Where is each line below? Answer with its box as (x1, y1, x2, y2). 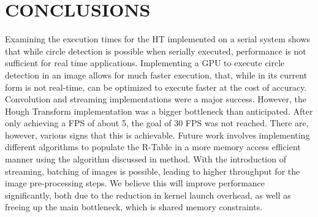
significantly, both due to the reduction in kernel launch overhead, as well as (5, 188, 291, 201)
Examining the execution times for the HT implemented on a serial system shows (5, 32, 311, 45)
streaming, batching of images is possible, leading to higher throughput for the (5, 164, 300, 177)
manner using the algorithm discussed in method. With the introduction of (5, 153, 286, 166)
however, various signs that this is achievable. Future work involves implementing (5, 128, 310, 141)
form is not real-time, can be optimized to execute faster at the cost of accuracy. (5, 80, 307, 93)
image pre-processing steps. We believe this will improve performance (5, 177, 265, 189)
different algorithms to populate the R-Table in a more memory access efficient (5, 140, 301, 153)
